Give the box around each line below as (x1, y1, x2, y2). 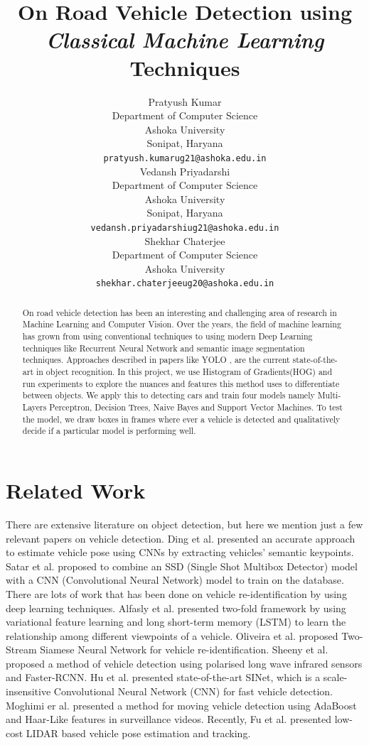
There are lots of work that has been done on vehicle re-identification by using (6, 586, 347, 601)
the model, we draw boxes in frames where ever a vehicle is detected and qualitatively (22, 413, 341, 425)
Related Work (6, 476, 146, 505)
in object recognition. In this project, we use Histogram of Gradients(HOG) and (36, 366, 333, 378)
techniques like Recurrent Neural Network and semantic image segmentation (22, 342, 305, 354)
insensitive (6, 684, 51, 699)
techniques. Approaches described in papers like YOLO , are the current (22, 354, 290, 366)
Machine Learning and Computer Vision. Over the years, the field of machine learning (22, 318, 341, 330)
